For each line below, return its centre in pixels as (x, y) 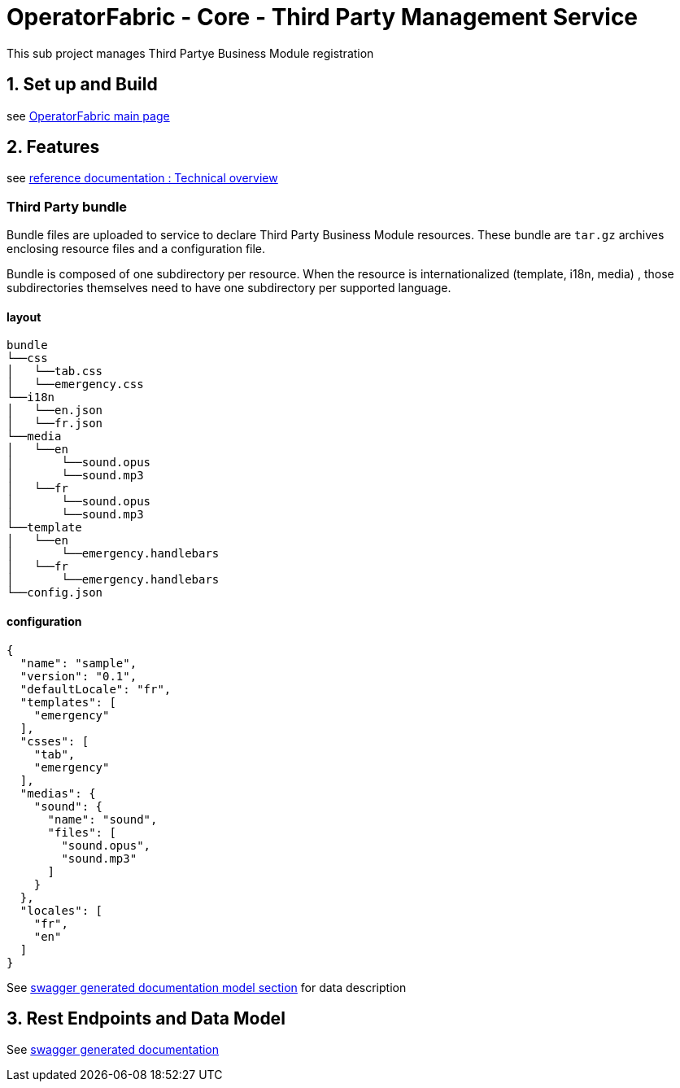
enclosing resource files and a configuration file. (136, 249)
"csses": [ (54, 741)
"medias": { (58, 793)
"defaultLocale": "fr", (96, 689)
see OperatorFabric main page (88, 116)
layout (24, 317)
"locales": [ (61, 910)
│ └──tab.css (55, 371)
